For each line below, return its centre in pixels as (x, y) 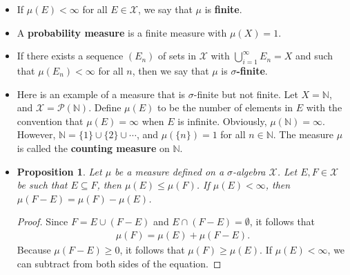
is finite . (223, 9)
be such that (42, 185)
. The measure (303, 134)
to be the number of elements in (225, 107)
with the (324, 107)
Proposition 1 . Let (59, 171)
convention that (50, 121)
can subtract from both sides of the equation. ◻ (119, 263)
